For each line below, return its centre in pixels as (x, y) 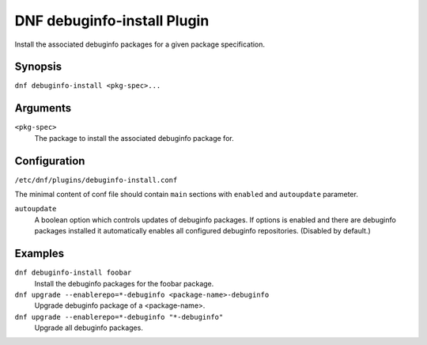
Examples (40, 254)
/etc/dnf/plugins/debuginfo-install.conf (96, 180)
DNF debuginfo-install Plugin (112, 21)
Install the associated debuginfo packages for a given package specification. (140, 44)
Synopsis (38, 67)
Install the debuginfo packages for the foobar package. (124, 283)
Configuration (50, 161)
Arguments (43, 108)
